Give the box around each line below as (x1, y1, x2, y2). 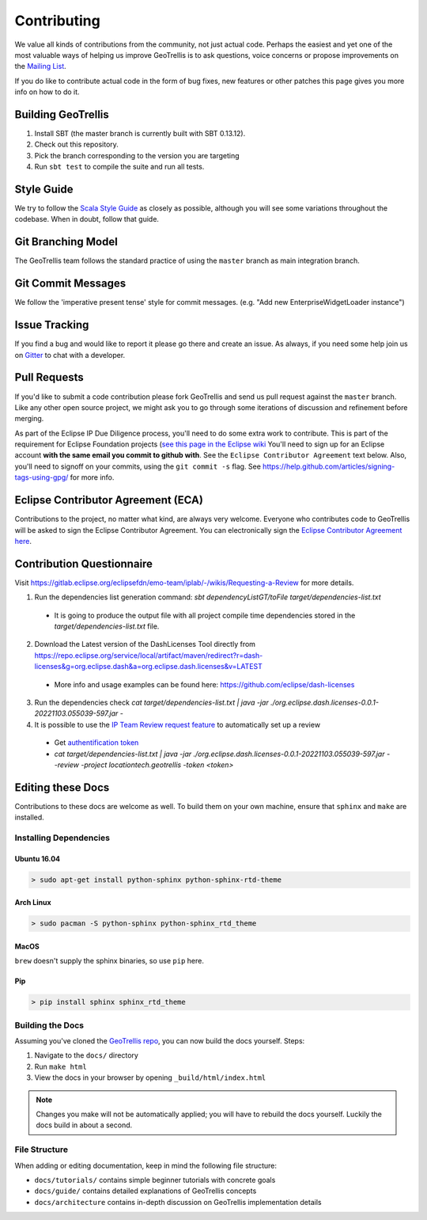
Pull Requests (14, 371, 84, 384)
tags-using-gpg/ (14, 473, 69, 482)
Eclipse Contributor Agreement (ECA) (14, 493, 203, 507)
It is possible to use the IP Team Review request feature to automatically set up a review (34, 720, 320, 729)
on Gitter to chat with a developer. (14, 350, 126, 359)
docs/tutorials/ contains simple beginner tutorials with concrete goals (34, 1175, 276, 1184)
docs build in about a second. (36, 1120, 133, 1130)
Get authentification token (54, 738, 139, 747)
